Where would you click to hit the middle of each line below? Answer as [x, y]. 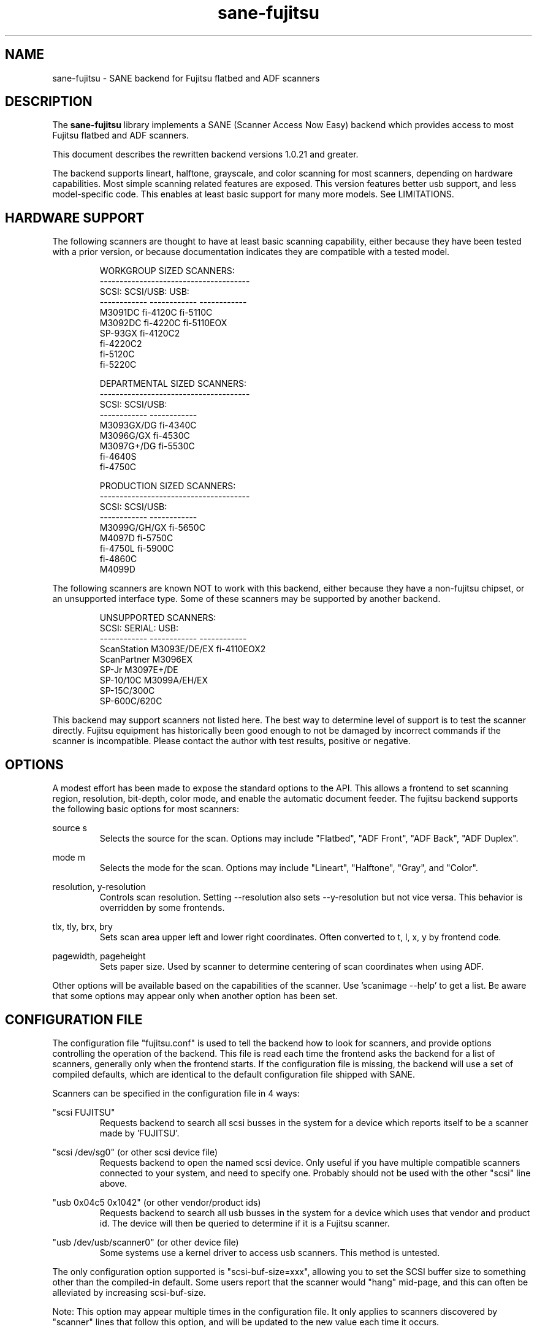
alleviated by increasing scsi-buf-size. [129, 1292]
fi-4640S [118, 457]
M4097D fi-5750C [136, 538]
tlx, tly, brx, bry [82, 927]
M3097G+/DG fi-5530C [147, 446]
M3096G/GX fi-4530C [145, 436]
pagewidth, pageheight [99, 956]
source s [70, 828]
